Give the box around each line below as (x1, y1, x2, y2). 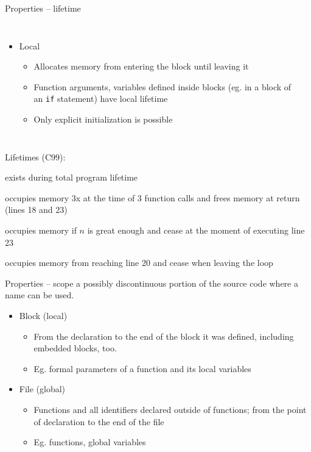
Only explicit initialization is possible (33, 113, 173, 126)
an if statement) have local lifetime (33, 92, 168, 105)
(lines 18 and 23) (5, 203, 68, 216)
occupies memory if (5, 224, 77, 236)
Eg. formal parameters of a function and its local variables (33, 362, 251, 375)
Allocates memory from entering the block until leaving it (33, 60, 249, 73)
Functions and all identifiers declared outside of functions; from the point (33, 403, 307, 415)
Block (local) (19, 309, 68, 321)
